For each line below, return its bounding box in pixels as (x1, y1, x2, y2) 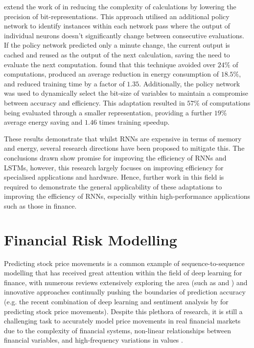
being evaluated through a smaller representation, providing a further (4, 107, 212, 117)
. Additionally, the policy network (139, 78, 240, 88)
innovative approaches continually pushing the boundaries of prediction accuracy (4, 287, 246, 297)
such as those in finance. (4, 200, 77, 211)
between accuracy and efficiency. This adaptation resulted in (4, 97, 185, 107)
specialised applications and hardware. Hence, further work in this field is (4, 172, 224, 182)
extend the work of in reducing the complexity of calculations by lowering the (4, 1, 236, 11)
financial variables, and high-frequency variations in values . (4, 335, 183, 345)
